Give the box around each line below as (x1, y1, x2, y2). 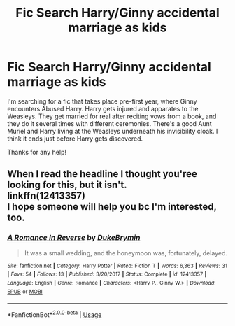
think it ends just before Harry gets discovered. (7, 134, 143, 143)
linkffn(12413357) (7, 190, 86, 202)
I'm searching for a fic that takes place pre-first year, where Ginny (7, 97, 197, 106)
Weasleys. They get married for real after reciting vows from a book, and (7, 112, 217, 120)
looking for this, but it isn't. (7, 179, 127, 191)
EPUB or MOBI (7, 288, 43, 295)
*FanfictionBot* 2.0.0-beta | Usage (7, 309, 102, 319)
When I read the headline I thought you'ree (7, 168, 197, 180)
